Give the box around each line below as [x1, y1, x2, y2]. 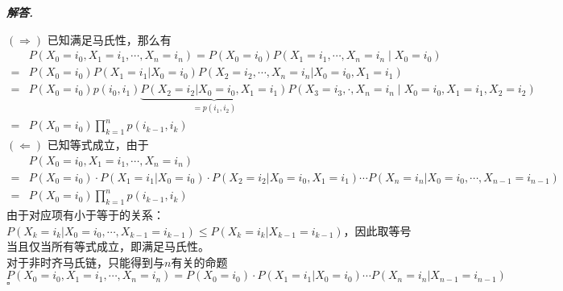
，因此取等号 [343, 222, 412, 239]
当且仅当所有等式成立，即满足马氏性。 [6, 238, 209, 255]
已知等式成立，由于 [47, 136, 149, 153]
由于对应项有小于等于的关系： [6, 206, 164, 223]
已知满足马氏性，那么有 [47, 31, 172, 48]
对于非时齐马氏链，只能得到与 [6, 253, 164, 270]
